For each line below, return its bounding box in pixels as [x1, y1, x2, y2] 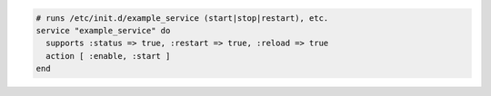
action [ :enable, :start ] [45, 51, 171, 61]
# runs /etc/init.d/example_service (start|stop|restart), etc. [35, 13, 329, 23]
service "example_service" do [35, 25, 171, 35]
